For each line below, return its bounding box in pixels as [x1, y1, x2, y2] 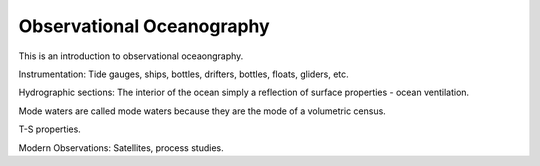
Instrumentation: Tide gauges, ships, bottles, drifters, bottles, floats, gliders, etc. [18, 68, 349, 80]
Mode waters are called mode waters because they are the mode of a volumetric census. [18, 105, 387, 117]
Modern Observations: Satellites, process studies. [18, 141, 224, 154]
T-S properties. [18, 123, 82, 135]
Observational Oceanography [18, 15, 270, 37]
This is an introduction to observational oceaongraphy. [18, 50, 244, 62]
